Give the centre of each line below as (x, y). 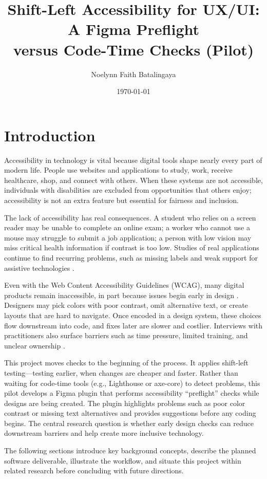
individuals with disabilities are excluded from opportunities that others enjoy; (128, 190)
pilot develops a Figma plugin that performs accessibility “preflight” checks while (132, 393)
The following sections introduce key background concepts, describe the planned (130, 450)
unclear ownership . (35, 345)
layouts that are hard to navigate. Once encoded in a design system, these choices (133, 315)
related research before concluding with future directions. (94, 471)
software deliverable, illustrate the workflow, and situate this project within (123, 460)
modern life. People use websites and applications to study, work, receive (118, 170)
